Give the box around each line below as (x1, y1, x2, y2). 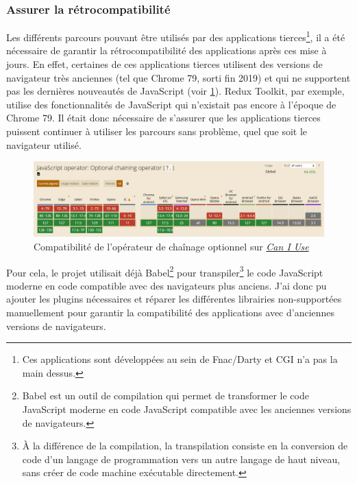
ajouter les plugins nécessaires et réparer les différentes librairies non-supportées (6, 292, 342, 306)
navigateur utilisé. (6, 137, 82, 152)
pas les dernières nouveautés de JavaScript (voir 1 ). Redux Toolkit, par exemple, (6, 84, 345, 98)
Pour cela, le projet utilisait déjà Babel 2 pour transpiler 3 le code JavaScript (6, 263, 323, 279)
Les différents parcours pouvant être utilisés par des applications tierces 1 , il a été (6, 28, 345, 44)
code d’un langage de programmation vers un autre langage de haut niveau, (22, 451, 341, 466)
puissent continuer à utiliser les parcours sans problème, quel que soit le (6, 124, 308, 139)
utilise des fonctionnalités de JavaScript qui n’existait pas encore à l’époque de (6, 97, 336, 111)
